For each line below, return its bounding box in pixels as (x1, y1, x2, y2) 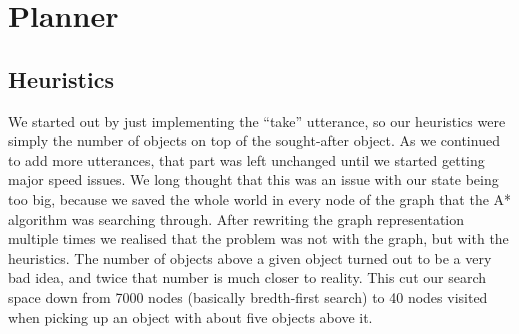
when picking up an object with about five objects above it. (8, 306, 373, 327)
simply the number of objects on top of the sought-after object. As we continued (8, 130, 500, 151)
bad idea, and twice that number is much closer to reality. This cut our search (8, 267, 487, 288)
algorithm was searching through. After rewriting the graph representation (8, 208, 465, 229)
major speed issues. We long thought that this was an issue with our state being (8, 169, 499, 190)
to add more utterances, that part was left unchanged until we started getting (8, 149, 485, 170)
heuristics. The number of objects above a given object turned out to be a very (8, 247, 492, 268)
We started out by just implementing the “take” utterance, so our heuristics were (8, 110, 506, 131)
